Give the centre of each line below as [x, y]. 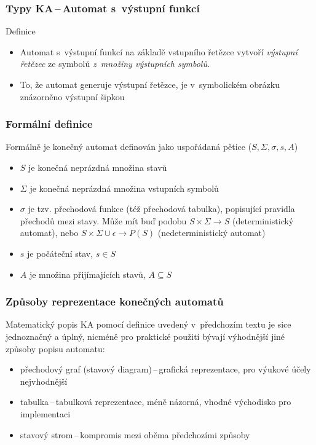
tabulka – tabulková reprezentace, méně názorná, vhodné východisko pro [156, 402]
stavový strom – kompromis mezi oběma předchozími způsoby [135, 434]
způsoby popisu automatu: [55, 348]
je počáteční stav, [60, 253]
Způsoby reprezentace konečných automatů [115, 301]
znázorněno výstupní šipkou [72, 96]
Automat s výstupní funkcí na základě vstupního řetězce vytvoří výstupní [159, 51]
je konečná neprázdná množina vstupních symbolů [124, 188]
